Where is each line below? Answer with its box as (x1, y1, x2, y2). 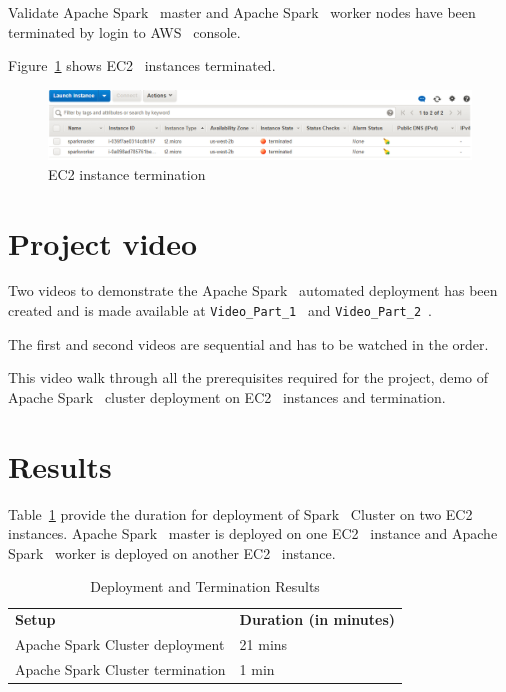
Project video (8, 222, 198, 263)
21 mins (239, 634, 288, 655)
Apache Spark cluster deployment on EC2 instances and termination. (8, 386, 446, 407)
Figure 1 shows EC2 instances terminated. (8, 55, 276, 76)
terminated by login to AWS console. (8, 21, 241, 42)
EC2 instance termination (48, 163, 206, 184)
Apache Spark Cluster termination (15, 658, 226, 679)
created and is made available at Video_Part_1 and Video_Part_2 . (8, 300, 432, 321)
